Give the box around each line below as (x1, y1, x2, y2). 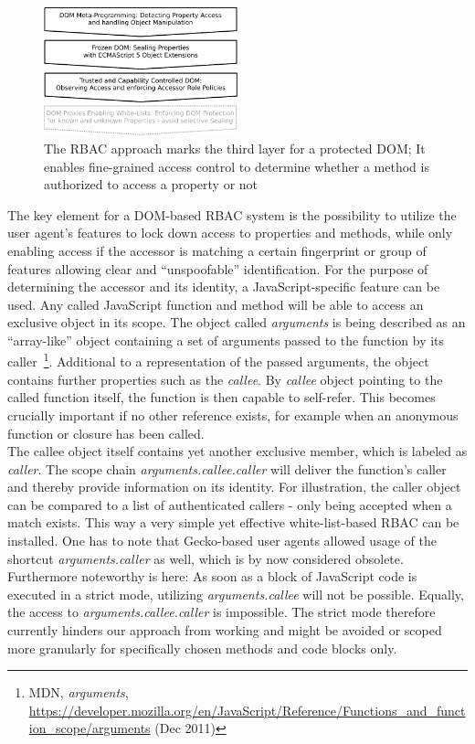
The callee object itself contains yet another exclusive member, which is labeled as (7, 441, 468, 461)
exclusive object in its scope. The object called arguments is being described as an (7, 313, 466, 332)
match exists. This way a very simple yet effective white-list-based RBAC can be (7, 513, 459, 532)
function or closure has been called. (7, 423, 205, 442)
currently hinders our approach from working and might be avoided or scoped (7, 621, 442, 640)
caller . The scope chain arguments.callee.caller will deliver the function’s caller (7, 459, 447, 478)
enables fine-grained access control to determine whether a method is (44, 156, 429, 175)
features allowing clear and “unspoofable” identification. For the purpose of (7, 259, 428, 278)
